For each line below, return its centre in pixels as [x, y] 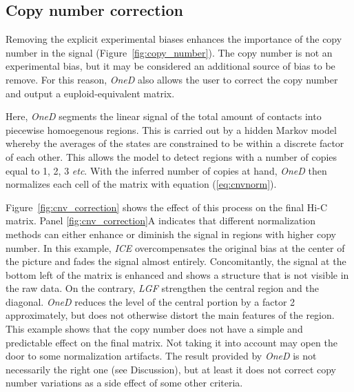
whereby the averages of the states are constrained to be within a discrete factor [175, 143]
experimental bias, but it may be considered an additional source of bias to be [170, 66]
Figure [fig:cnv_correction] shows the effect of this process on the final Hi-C [167, 207]
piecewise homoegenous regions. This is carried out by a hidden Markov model [171, 129]
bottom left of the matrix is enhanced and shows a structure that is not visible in [177, 274]
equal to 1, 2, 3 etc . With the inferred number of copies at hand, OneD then [166, 170]
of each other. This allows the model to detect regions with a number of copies [171, 156]
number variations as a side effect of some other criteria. [124, 383]
